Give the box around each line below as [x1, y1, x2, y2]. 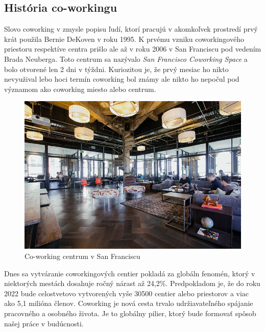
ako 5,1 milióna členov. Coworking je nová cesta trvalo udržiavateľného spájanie [4, 298, 253, 309]
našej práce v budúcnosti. [4, 318, 84, 328]
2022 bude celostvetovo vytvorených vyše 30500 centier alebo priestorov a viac [4, 288, 249, 298]
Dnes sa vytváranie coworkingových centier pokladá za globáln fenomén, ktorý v [4, 268, 255, 278]
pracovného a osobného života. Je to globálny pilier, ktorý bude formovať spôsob [4, 307, 256, 318]
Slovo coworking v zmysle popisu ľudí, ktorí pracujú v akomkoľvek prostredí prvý [4, 23, 258, 34]
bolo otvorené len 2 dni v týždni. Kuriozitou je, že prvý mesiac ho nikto [4, 63, 229, 74]
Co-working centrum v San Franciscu [25, 250, 140, 261]
